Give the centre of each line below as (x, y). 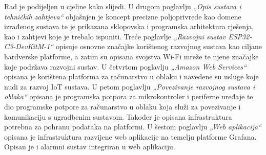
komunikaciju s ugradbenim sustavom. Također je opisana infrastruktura (118, 116)
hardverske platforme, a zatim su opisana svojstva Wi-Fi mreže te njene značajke (131, 56)
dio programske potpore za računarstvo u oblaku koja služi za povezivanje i (122, 106)
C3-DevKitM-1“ (29, 46)
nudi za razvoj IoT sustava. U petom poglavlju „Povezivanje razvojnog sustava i (130, 86)
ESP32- (240, 36)
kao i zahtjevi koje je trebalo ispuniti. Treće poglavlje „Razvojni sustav (115, 36)
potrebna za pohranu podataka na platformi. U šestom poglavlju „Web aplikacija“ (133, 127)
